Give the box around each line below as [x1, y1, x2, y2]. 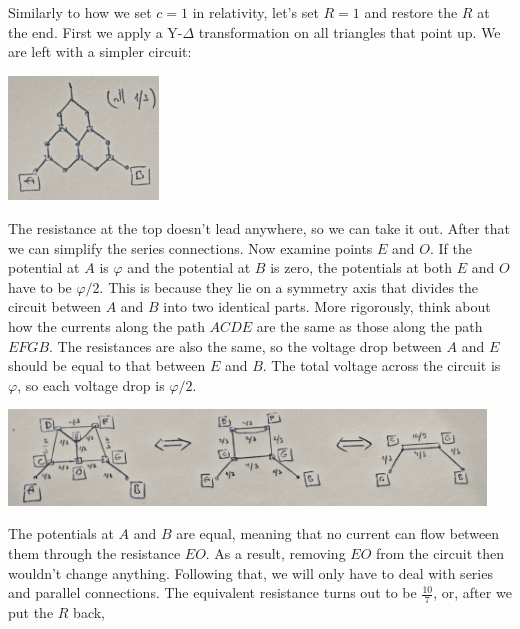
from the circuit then [376, 542, 505, 563]
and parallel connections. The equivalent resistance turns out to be [8, 582, 417, 603]
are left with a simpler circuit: [8, 41, 192, 62]
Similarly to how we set [8, 2, 152, 22]
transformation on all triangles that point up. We [198, 21, 501, 42]
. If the [429, 237, 472, 258]
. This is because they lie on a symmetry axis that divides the [99, 276, 479, 297]
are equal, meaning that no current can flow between [176, 523, 500, 544]
